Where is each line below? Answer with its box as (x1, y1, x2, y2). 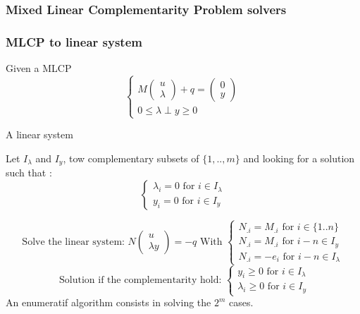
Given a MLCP (6, 61, 72, 76)
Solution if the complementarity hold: (59, 274, 222, 285)
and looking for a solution (243, 150, 355, 165)
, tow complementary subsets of (63, 150, 199, 165)
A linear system (6, 127, 73, 142)
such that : (6, 165, 52, 180)
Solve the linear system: (22, 237, 125, 248)
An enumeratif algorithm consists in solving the (6, 295, 211, 310)
